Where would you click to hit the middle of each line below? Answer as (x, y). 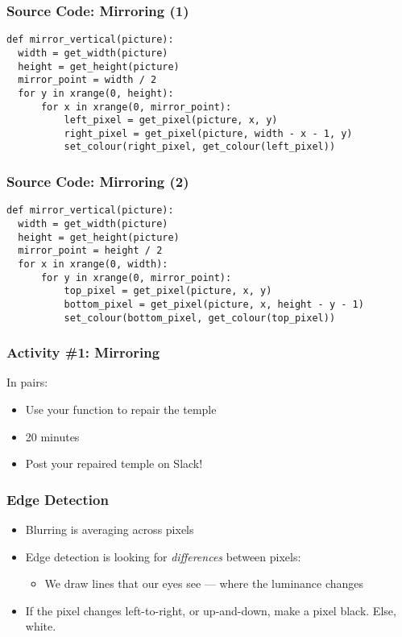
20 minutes (52, 436)
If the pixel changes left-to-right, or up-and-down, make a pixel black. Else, (211, 610)
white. (41, 626)
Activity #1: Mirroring (83, 352)
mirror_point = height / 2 (90, 251)
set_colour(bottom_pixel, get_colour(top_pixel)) (200, 318)
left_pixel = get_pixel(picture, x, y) (171, 120)
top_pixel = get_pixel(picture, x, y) (168, 291)
